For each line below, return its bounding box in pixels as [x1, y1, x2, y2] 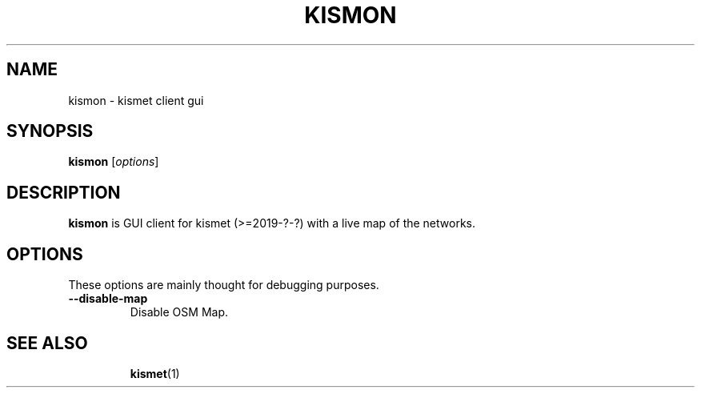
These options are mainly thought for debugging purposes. [68, 278, 379, 292]
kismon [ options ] [68, 155, 159, 169]
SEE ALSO [6, 332, 88, 353]
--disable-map [68, 291, 148, 306]
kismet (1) [130, 366, 180, 380]
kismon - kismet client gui [68, 93, 204, 107]
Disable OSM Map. [130, 305, 228, 320]
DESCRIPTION [6, 182, 121, 203]
